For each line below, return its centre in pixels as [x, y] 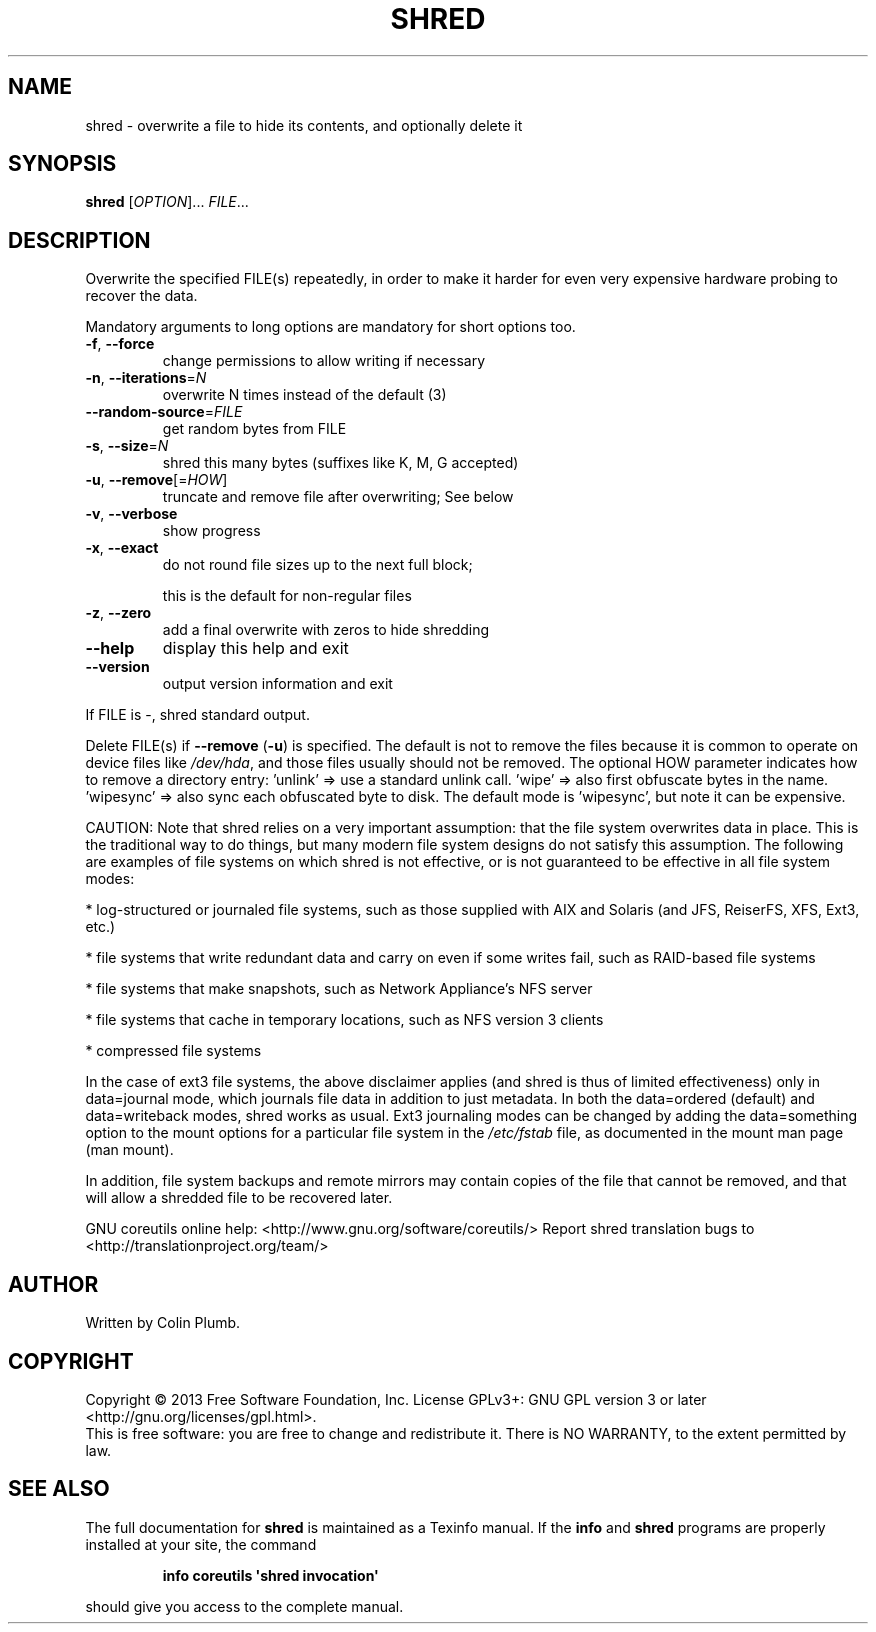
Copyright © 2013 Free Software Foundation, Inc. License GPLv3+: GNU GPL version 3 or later [396, 1399]
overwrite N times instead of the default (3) [304, 395]
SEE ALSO [59, 1489]
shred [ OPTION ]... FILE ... [167, 202]
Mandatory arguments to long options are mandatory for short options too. [330, 327]
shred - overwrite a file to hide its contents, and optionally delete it [304, 125]
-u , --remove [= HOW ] [156, 480]
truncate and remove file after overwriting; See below [338, 497]
